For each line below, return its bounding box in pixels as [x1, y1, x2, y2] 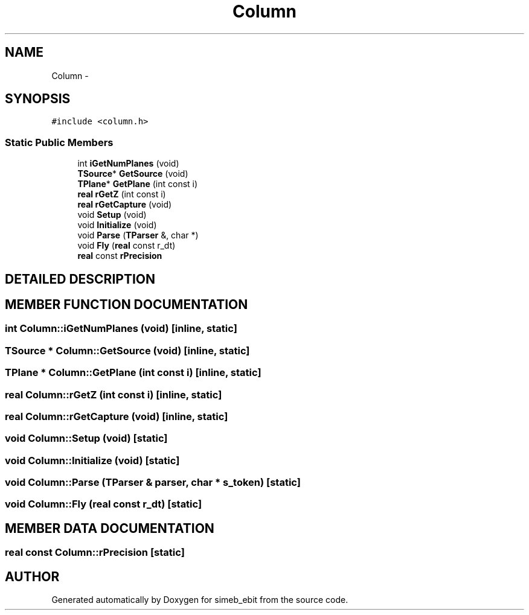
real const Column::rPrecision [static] [5, 546, 185, 559]
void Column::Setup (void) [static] [5, 432, 168, 445]
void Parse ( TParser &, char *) [77, 230, 199, 241]
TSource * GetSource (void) [77, 168, 188, 179]
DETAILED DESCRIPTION [5, 271, 156, 287]
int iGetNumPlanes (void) [77, 158, 179, 169]
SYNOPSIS [5, 91, 71, 107]
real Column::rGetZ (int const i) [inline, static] [5, 388, 222, 401]
